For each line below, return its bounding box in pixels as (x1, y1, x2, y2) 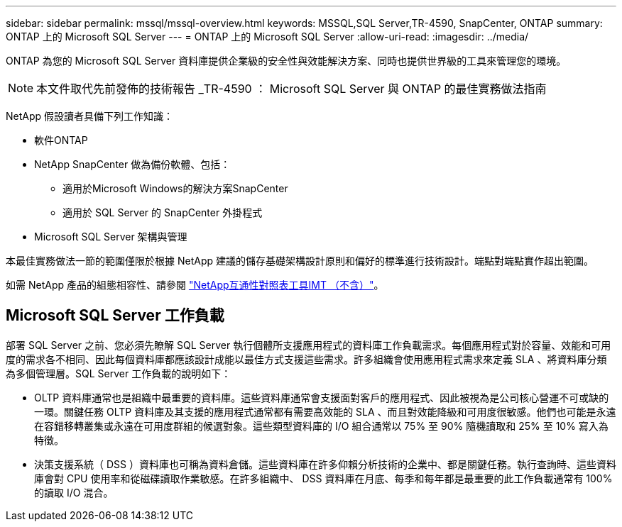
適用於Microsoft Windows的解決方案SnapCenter (62, 182, 288, 194)
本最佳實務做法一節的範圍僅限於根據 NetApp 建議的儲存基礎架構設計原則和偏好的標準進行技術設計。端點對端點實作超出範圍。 (6, 255, 594, 267)
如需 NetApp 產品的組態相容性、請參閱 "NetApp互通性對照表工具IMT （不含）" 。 (6, 279, 384, 291)
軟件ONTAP (34, 134, 88, 146)
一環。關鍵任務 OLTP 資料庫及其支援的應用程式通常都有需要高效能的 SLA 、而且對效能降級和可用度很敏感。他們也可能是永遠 (34, 405, 616, 418)
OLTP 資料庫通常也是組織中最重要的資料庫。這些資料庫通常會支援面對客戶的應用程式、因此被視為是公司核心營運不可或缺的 (34, 391, 609, 404)
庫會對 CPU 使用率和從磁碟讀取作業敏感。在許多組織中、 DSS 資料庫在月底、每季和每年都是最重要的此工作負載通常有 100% (34, 472, 613, 484)
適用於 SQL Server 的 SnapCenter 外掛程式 (62, 206, 263, 218)
